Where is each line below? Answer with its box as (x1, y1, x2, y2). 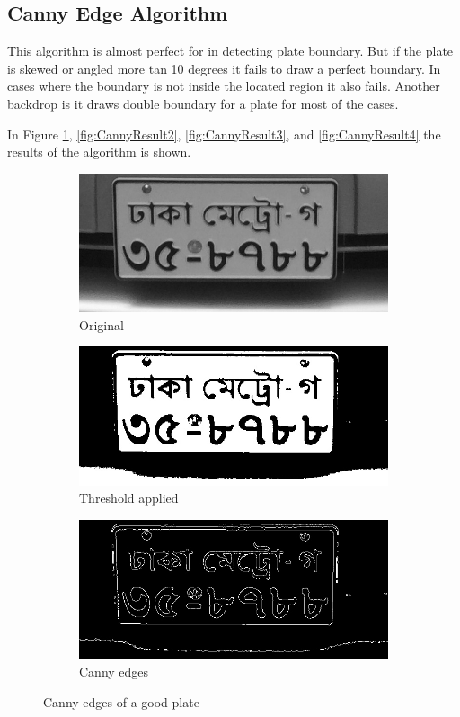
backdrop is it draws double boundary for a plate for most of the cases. (7, 94, 399, 112)
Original (79, 315, 124, 334)
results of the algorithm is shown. (7, 142, 191, 161)
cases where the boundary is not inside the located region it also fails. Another (7, 76, 440, 95)
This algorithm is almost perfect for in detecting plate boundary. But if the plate (7, 41, 454, 60)
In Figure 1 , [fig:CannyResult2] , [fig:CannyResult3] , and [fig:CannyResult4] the (7, 124, 441, 143)
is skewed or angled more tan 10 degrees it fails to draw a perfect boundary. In (7, 58, 441, 77)
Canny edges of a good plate (43, 692, 199, 711)
